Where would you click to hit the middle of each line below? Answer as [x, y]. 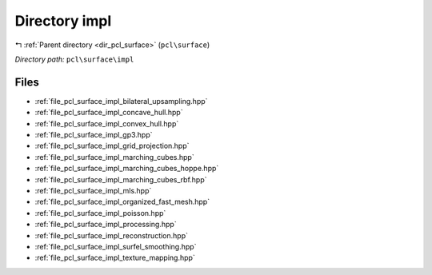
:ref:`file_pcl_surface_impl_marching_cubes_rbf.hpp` [121, 179]
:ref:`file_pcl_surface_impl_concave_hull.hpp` [109, 113]
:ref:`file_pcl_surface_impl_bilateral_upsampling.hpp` [121, 101]
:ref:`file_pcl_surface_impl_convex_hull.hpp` [107, 123]
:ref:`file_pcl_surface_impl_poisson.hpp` [100, 213]
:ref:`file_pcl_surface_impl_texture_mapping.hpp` [115, 258]
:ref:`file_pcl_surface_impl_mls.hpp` [93, 190]
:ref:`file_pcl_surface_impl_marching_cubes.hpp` [115, 157]
